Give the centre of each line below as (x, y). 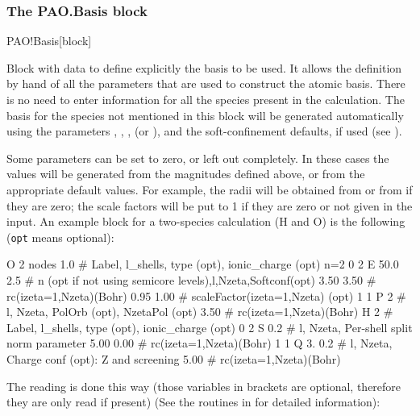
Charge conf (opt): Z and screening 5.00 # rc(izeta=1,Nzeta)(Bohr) (174, 358)
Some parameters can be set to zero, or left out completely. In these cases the (198, 158)
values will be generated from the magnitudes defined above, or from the (186, 174)
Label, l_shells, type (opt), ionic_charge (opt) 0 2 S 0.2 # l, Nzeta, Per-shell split (210, 327)
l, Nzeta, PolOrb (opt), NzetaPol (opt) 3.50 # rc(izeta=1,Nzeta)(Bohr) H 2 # (200, 312)
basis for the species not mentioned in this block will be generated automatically (205, 115)
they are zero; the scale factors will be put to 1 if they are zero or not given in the (210, 205)
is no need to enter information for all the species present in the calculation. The (206, 99)
